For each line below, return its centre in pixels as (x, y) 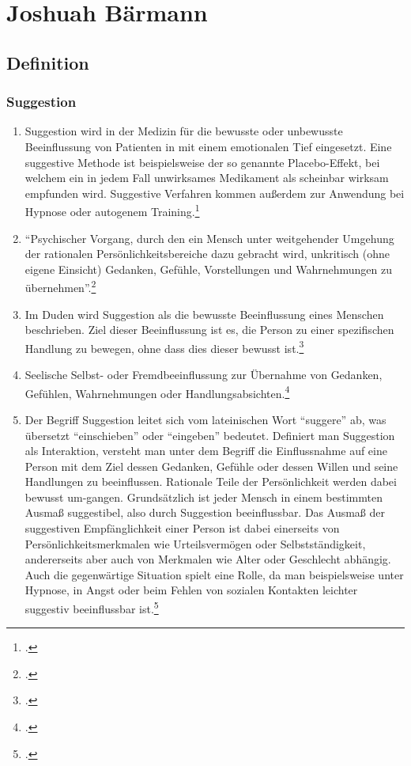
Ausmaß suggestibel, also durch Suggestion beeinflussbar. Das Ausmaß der (205, 512)
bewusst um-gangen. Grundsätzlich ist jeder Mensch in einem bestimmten (204, 497)
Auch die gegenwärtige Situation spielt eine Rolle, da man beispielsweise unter (214, 574)
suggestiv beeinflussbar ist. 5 (92, 607)
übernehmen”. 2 (60, 286)
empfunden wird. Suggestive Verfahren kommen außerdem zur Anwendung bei (215, 193)
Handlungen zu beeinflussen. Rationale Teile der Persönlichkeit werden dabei (211, 482)
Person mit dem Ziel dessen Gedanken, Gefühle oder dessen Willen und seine (211, 466)
